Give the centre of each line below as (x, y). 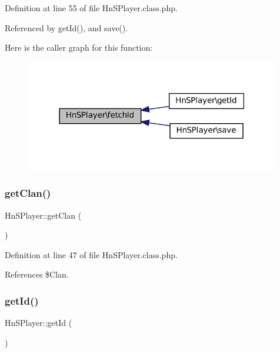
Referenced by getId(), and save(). (66, 27)
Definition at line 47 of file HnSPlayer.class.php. (91, 254)
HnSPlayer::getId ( (39, 323)
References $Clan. (37, 274)
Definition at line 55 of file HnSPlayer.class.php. (91, 8)
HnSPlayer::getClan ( (43, 215)
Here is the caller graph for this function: (79, 47)
